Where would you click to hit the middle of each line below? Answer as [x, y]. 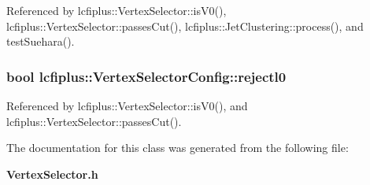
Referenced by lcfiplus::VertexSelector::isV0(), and [127, 105]
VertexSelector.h [52, 174]
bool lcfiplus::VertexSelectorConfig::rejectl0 [146, 76]
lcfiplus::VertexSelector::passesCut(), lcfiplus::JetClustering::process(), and [185, 26]
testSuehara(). [41, 41]
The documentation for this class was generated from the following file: [178, 148]
